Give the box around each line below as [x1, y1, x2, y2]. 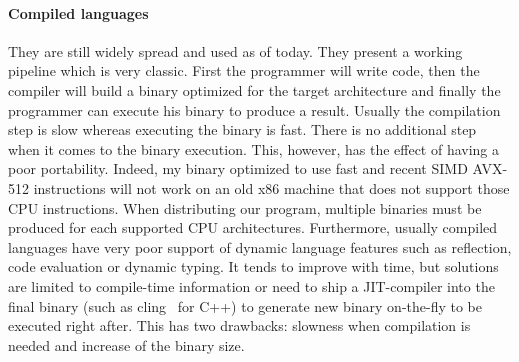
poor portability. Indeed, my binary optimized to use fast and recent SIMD [8, 158, 468, 179]
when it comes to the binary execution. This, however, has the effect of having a [8, 138, 500, 159]
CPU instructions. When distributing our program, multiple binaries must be [8, 197, 482, 218]
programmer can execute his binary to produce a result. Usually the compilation [8, 99, 501, 120]
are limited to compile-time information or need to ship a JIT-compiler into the [8, 275, 495, 296]
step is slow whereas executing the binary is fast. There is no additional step [8, 119, 477, 140]
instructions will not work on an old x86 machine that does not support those [33, 177, 510, 198]
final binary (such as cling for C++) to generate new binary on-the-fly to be [8, 295, 483, 316]
